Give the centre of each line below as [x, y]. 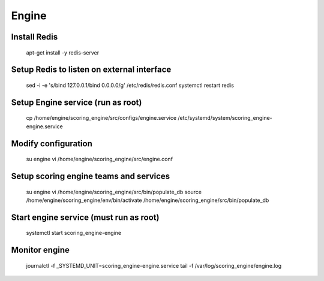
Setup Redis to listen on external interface [91, 70]
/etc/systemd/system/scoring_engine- [225, 118]
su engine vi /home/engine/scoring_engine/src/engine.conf [100, 159]
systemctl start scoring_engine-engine [74, 233]
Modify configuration [52, 143]
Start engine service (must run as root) [85, 217]
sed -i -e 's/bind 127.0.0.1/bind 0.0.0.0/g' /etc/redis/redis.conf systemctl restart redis [130, 85]
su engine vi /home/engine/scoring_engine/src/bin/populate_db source [114, 192]
